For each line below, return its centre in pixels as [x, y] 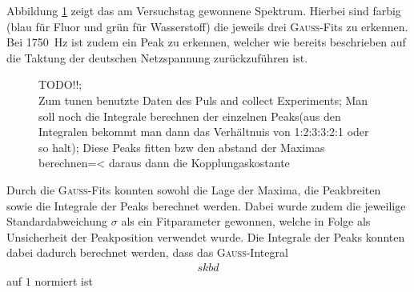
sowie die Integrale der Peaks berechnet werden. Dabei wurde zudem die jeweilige [206, 205]
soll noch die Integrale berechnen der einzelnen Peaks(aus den [190, 116]
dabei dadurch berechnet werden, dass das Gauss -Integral [147, 252]
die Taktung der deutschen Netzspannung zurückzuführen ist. [157, 57]
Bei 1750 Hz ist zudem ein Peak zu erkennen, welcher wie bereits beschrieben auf [206, 42]
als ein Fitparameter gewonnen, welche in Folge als [246, 221]
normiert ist [64, 280]
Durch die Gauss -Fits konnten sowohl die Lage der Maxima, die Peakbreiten [194, 189]
